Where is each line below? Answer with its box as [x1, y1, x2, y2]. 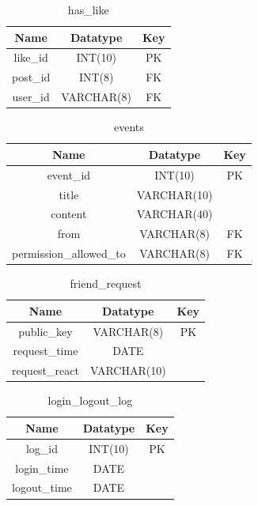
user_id [12, 89, 50, 105]
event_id [47, 166, 91, 183]
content [51, 206, 87, 222]
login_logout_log [47, 392, 133, 409]
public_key [18, 323, 73, 339]
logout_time [12, 479, 72, 496]
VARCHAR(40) [136, 206, 213, 222]
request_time [13, 342, 78, 359]
